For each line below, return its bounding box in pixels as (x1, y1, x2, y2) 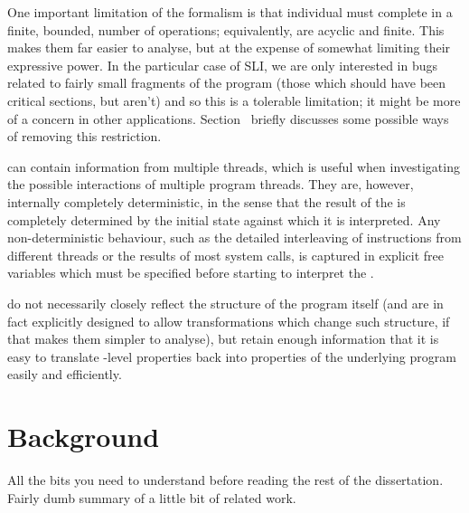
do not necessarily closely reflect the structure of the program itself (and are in (7, 293, 444, 312)
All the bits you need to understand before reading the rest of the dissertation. (7, 470, 444, 489)
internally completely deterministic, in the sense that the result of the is (7, 192, 406, 211)
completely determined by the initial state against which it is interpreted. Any (7, 210, 441, 229)
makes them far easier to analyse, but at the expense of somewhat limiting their (7, 38, 451, 57)
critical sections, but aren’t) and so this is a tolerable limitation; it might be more (7, 90, 461, 109)
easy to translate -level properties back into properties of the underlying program (7, 347, 456, 366)
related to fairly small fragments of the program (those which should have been (7, 73, 446, 92)
